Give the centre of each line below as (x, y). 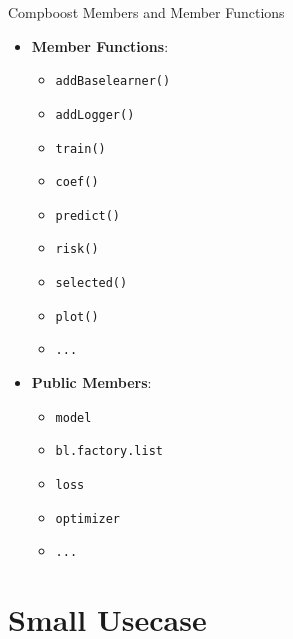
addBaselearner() (113, 81)
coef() (77, 182)
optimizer (88, 518)
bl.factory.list (109, 451)
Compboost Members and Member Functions (146, 12)
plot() (77, 316)
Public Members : (91, 382)
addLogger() (95, 114)
